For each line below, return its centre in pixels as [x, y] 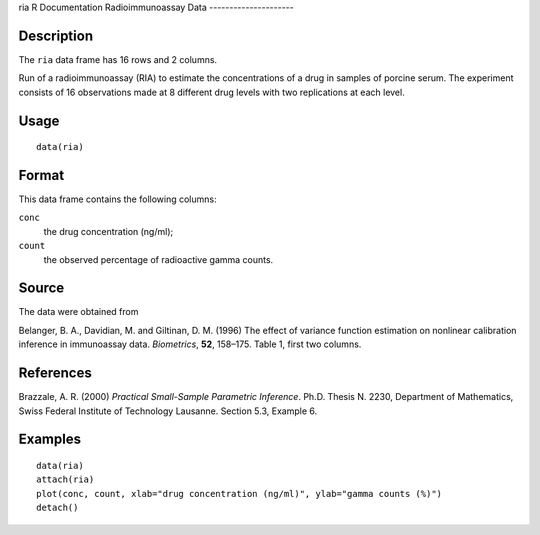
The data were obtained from [78, 312]
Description [56, 35]
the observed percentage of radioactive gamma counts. [158, 259]
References [55, 373]
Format [41, 175]
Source [41, 288]
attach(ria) [65, 479]
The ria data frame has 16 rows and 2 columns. [118, 59]
